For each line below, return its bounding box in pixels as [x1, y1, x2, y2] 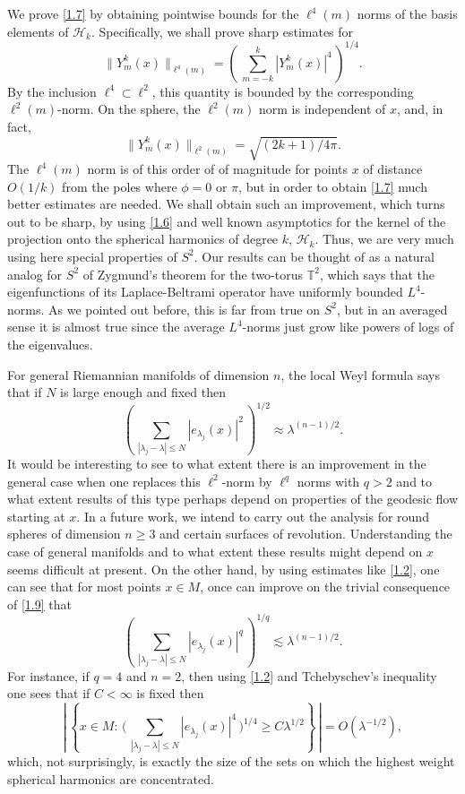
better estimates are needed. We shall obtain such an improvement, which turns [7, 194, 445, 213]
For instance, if [7, 666, 90, 685]
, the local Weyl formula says [280, 365, 440, 384]
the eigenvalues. [7, 334, 93, 353]
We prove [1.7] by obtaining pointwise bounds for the [7, 4, 299, 22]
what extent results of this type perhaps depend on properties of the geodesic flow [7, 489, 459, 508]
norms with [297, 471, 360, 490]
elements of [7, 22, 69, 40]
